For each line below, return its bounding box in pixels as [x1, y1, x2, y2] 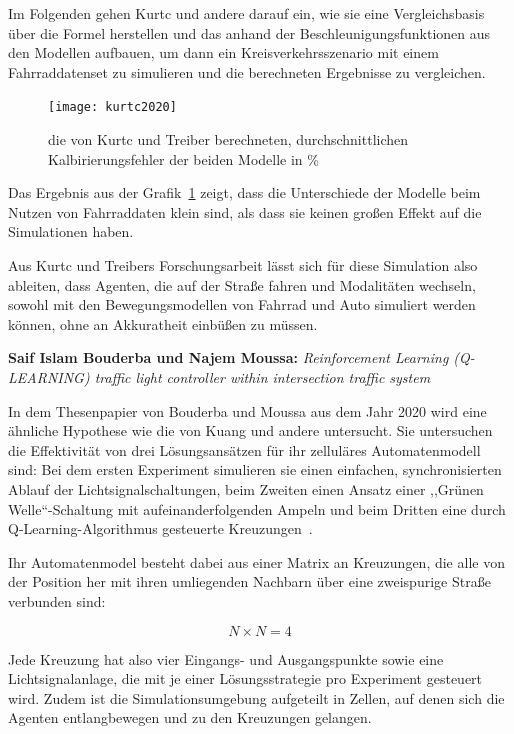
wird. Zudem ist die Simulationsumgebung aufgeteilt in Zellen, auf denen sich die [8, 687, 505, 708]
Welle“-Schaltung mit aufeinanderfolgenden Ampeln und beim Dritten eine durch [8, 498, 506, 519]
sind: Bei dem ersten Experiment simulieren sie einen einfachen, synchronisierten [8, 459, 502, 480]
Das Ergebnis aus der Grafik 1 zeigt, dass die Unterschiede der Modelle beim [8, 182, 481, 203]
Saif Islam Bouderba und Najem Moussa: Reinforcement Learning [8, 347, 449, 368]
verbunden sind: [8, 590, 106, 611]
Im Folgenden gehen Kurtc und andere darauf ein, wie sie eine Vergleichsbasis [8, 3, 485, 23]
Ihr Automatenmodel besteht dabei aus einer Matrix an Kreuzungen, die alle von [8, 551, 505, 572]
